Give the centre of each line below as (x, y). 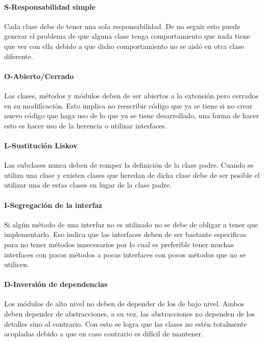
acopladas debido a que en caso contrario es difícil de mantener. (104, 334)
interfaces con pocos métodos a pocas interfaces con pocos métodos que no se (125, 254)
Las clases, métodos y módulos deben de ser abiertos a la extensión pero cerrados (131, 95)
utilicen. (17, 264)
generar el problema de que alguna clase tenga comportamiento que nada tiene (127, 36)
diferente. (19, 56)
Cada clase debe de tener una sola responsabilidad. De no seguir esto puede (122, 26)
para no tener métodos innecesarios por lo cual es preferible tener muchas (119, 244)
